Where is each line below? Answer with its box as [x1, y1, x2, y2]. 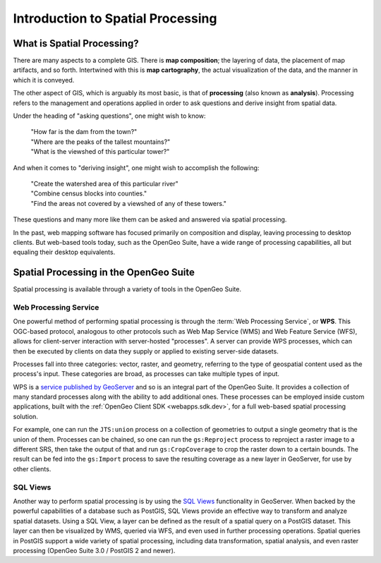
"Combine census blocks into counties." [30, 189, 147, 198]
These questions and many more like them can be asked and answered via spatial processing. [13, 215, 287, 224]
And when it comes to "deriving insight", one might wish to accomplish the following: [13, 163, 260, 172]
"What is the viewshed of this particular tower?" [30, 147, 170, 156]
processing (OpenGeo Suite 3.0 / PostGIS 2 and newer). [13, 546, 176, 555]
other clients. [13, 464, 52, 473]
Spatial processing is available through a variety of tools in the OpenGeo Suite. [13, 285, 241, 293]
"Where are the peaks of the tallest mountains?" [30, 138, 171, 146]
